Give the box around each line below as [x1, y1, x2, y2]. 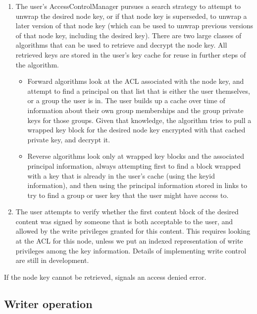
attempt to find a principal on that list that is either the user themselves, [27, 85, 250, 96]
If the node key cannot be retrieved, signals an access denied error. [4, 271, 206, 282]
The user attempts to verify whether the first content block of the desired [15, 206, 239, 217]
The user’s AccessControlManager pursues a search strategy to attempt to [15, 1, 241, 11]
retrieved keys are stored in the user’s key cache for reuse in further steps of [15, 49, 246, 60]
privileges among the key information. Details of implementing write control [15, 245, 247, 255]
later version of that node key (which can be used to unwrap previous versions [15, 20, 254, 31]
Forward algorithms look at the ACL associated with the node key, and [27, 76, 244, 86]
